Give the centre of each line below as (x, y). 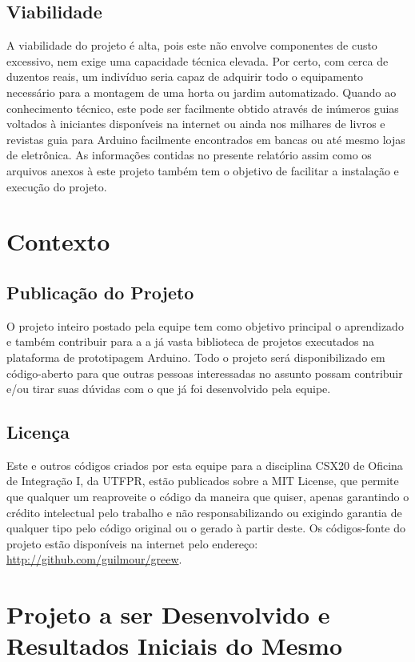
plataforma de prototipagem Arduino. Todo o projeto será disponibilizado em (196, 357)
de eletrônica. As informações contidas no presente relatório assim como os (189, 155)
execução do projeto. (57, 186)
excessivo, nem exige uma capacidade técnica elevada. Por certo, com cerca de (198, 60)
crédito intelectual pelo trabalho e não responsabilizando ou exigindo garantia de (204, 512)
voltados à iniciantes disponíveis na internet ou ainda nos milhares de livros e (196, 124)
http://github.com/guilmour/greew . (94, 559)
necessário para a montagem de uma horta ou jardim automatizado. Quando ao (202, 92)
